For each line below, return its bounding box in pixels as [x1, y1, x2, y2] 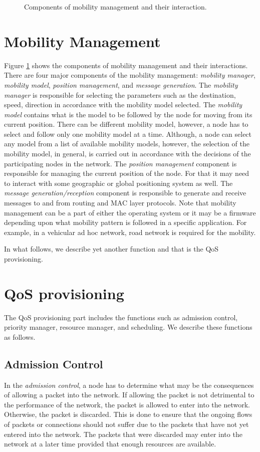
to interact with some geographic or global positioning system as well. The [4, 177, 233, 188]
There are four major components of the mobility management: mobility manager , [4, 70, 255, 80]
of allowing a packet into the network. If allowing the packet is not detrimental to [4, 389, 254, 400]
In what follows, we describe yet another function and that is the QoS [4, 244, 219, 254]
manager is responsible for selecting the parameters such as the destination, [4, 89, 236, 100]
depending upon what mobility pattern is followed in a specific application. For [4, 217, 247, 228]
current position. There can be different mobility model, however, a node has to [4, 119, 248, 129]
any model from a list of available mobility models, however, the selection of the [4, 138, 249, 149]
